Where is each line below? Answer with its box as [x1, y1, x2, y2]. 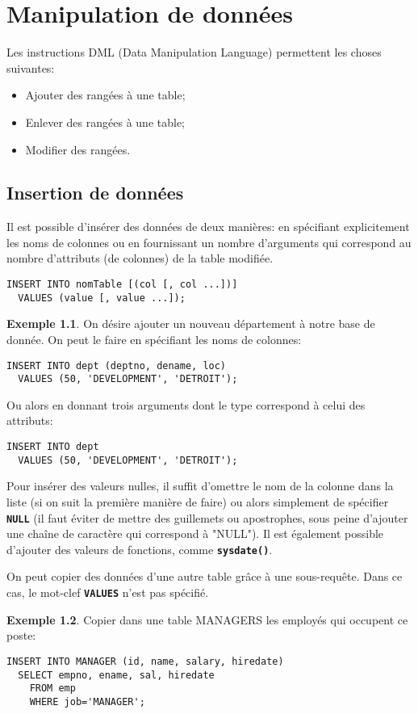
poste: [6, 627, 36, 644]
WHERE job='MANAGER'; [29, 695, 145, 708]
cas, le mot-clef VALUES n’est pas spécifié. [6, 584, 209, 601]
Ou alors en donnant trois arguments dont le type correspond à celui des [6, 396, 366, 413]
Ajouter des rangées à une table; [25, 86, 186, 103]
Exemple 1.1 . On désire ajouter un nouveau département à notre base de [6, 315, 375, 332]
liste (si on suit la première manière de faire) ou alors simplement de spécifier [6, 493, 389, 510]
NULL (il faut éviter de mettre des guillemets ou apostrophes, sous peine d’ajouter [6, 509, 408, 526]
